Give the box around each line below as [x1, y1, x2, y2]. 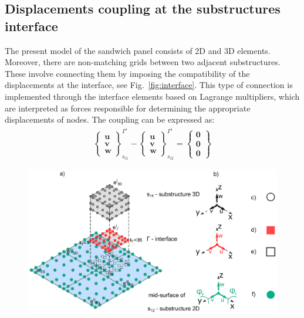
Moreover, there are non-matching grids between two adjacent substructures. [5, 56, 281, 68]
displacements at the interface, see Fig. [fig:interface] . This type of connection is [5, 79, 293, 91]
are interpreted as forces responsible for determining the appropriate [5, 102, 251, 114]
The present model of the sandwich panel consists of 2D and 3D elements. [5, 44, 271, 56]
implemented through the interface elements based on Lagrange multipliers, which [5, 90, 300, 102]
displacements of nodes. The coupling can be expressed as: [5, 113, 215, 126]
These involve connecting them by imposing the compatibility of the [5, 67, 250, 79]
